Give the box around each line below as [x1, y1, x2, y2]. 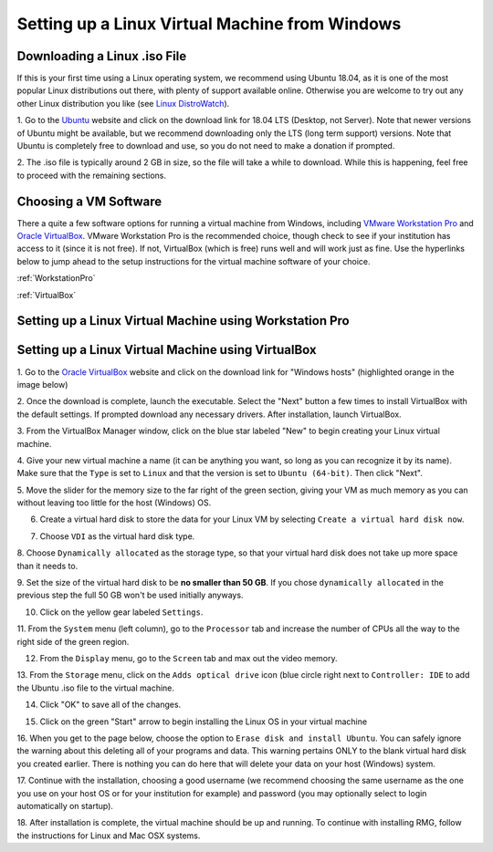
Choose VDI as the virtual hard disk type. [39, 530, 195, 542]
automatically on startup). [16, 800, 114, 811]
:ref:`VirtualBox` [16, 289, 77, 300]
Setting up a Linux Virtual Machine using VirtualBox [16, 342, 317, 358]
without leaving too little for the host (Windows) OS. [16, 497, 212, 508]
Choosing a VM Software [16, 193, 163, 209]
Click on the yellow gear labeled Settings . [39, 607, 204, 618]
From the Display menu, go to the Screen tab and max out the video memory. [39, 653, 338, 663]
